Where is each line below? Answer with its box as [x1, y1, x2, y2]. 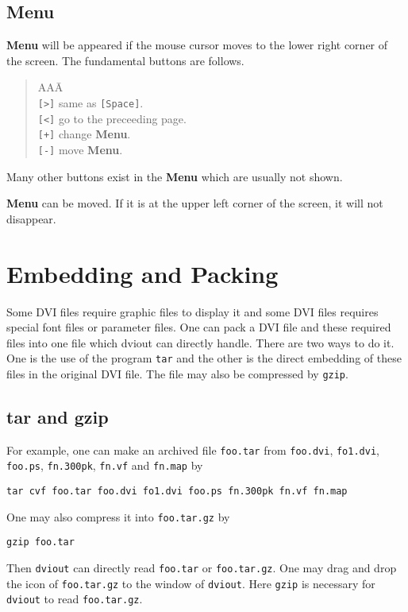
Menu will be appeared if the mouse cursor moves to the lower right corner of [6, 37, 388, 53]
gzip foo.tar [6, 536, 75, 548]
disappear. [6, 210, 56, 227]
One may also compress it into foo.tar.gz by [6, 508, 230, 525]
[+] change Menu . [37, 126, 131, 142]
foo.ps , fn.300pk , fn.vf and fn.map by [6, 457, 203, 474]
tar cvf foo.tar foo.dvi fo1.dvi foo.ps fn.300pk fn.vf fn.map [6, 486, 348, 498]
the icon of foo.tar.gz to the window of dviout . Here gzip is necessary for [6, 575, 375, 591]
